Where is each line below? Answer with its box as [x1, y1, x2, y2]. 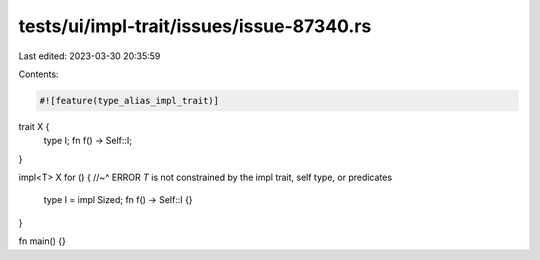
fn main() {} [18, 235, 67, 247]
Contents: [18, 68, 59, 80]
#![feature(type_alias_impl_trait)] [39, 95, 220, 106]
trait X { [18, 120, 50, 132]
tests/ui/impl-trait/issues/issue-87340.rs [18, 15, 372, 37]
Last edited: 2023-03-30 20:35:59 [18, 50, 161, 62]
